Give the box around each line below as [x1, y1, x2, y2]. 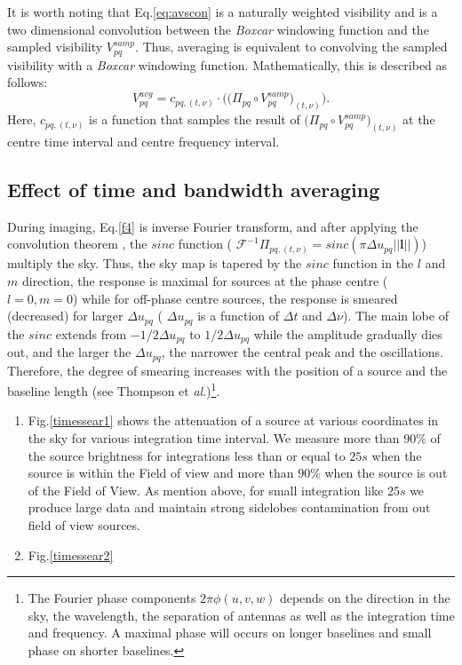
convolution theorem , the [7, 234, 147, 253]
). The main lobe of [342, 306, 449, 325]
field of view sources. [28, 515, 140, 534]
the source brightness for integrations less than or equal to [28, 446, 346, 464]
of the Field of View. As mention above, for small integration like [28, 480, 384, 499]
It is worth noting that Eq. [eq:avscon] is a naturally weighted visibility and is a [7, 3, 438, 20]
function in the [332, 254, 414, 273]
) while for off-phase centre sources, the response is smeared [73, 289, 398, 307]
